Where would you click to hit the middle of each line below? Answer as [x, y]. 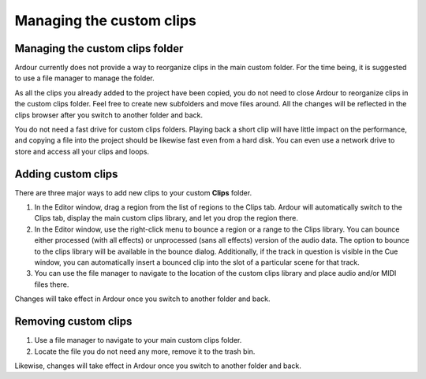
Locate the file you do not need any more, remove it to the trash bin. [145, 351]
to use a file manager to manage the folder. [85, 78]
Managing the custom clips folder [99, 48]
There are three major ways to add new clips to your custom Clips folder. [133, 192]
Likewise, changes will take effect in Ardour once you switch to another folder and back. [158, 366]
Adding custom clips [66, 174]
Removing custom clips [73, 322]
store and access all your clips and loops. [82, 151]
